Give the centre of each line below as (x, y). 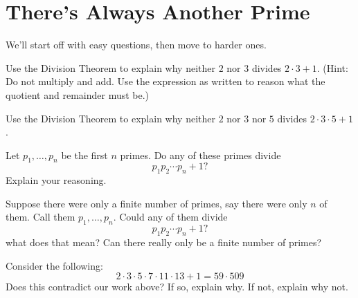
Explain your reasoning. (56, 180)
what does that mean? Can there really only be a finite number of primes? (164, 242)
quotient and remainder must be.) (78, 94)
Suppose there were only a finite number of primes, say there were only (156, 203)
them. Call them (41, 217)
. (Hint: (332, 67)
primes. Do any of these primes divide (200, 155)
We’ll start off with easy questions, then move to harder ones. (136, 45)
